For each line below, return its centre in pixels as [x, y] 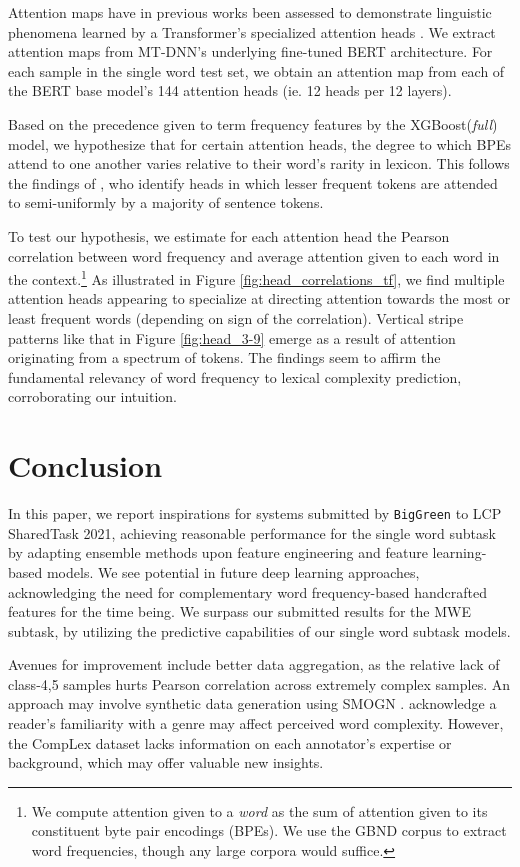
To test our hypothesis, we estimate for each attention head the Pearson [229, 235]
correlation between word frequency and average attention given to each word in [254, 255]
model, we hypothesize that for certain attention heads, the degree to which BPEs [259, 143]
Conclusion [85, 465]
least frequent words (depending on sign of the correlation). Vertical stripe [236, 317]
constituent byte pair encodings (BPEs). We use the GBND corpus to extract [269, 830]
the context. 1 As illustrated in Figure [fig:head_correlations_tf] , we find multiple [256, 277]
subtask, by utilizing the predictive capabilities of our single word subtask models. [259, 630]
